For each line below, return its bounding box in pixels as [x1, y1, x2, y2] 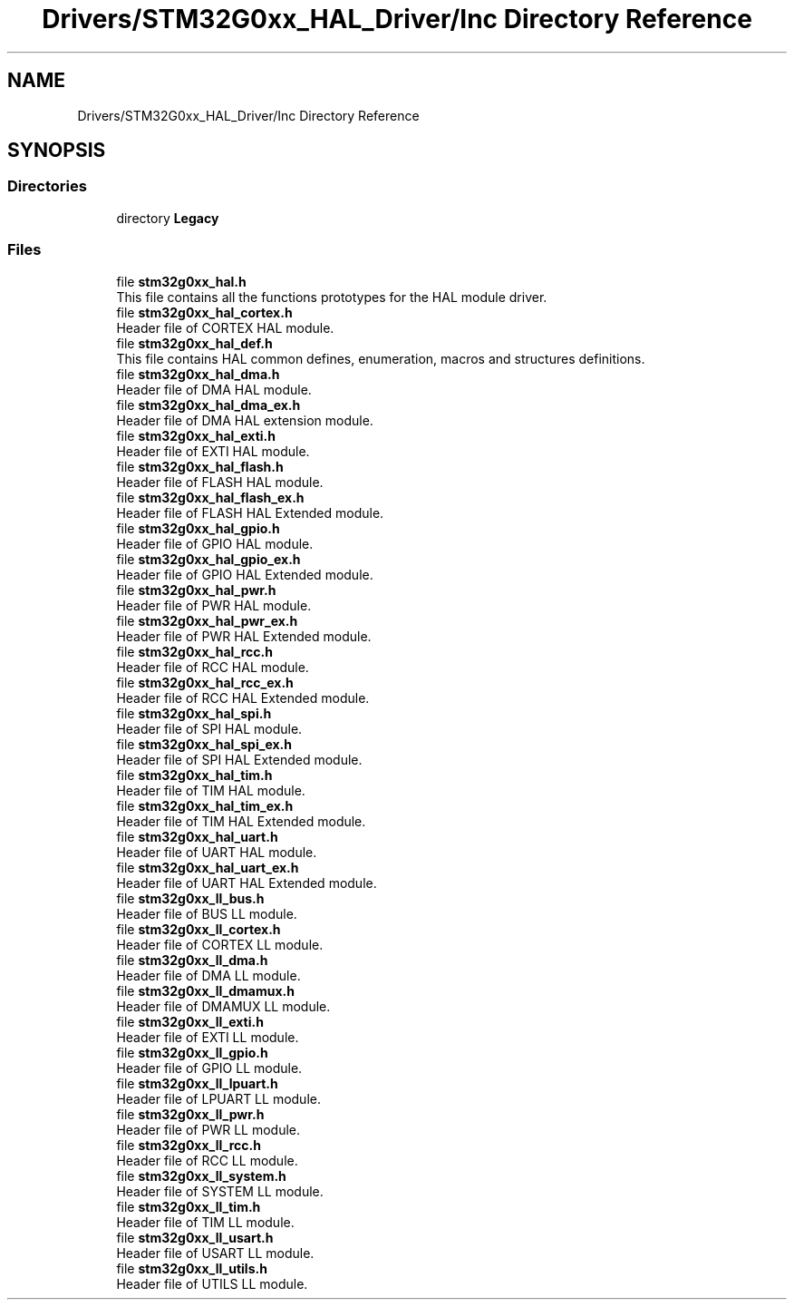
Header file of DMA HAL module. [116, 381, 312, 397]
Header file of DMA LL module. [116, 967, 301, 983]
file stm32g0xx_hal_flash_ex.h [116, 489, 305, 505]
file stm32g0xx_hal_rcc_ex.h [116, 674, 294, 690]
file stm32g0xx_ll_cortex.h [116, 921, 281, 937]
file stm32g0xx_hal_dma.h [116, 366, 280, 382]
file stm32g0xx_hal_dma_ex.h [116, 396, 301, 413]
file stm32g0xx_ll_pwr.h [116, 1106, 265, 1122]
